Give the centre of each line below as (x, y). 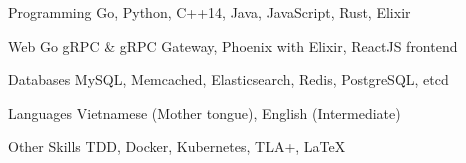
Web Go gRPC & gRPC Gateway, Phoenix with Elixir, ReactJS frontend (233, 45)
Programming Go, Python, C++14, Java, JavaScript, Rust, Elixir (209, 12)
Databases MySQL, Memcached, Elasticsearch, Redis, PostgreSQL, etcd (228, 79)
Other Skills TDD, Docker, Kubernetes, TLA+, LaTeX (177, 146)
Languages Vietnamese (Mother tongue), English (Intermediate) (204, 112)
